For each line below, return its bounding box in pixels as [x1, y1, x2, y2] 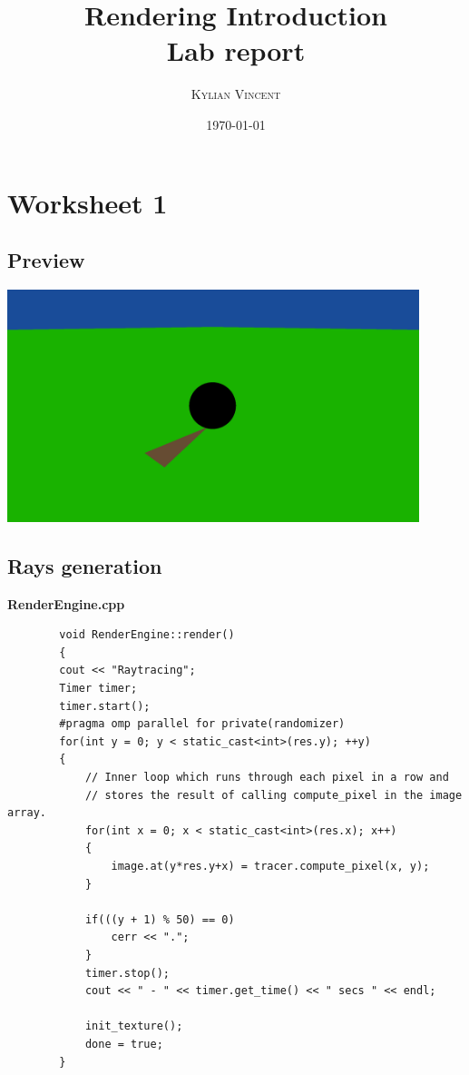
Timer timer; [59, 682, 138, 695]
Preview [7, 246, 85, 274]
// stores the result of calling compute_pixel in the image [84, 788, 463, 802]
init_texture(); [84, 1020, 183, 1033]
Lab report [166, 32, 306, 69]
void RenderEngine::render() [59, 628, 235, 642]
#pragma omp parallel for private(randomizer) [59, 717, 346, 731]
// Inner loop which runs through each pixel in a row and [84, 771, 449, 784]
